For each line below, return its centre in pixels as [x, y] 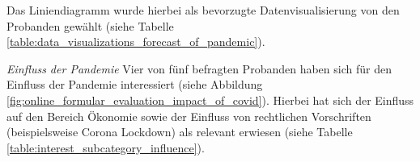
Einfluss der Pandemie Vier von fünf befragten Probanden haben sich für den [199, 68]
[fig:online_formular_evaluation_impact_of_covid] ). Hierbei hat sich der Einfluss [210, 100]
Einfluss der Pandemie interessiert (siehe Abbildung [135, 84]
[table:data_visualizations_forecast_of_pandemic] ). [136, 42]
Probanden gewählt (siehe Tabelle [90, 25]
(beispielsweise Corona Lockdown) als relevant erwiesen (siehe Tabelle [180, 132]
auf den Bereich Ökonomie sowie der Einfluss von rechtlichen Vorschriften [189, 116]
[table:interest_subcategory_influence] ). [106, 147]
